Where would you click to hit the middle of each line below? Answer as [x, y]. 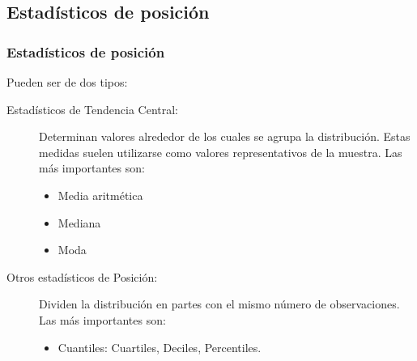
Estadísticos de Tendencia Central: [93, 109]
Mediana [79, 222]
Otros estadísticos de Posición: [82, 276]
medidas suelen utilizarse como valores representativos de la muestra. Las [221, 152]
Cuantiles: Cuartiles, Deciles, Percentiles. [160, 347]
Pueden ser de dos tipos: [67, 82]
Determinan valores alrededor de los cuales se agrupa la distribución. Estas [225, 136]
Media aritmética [100, 195]
